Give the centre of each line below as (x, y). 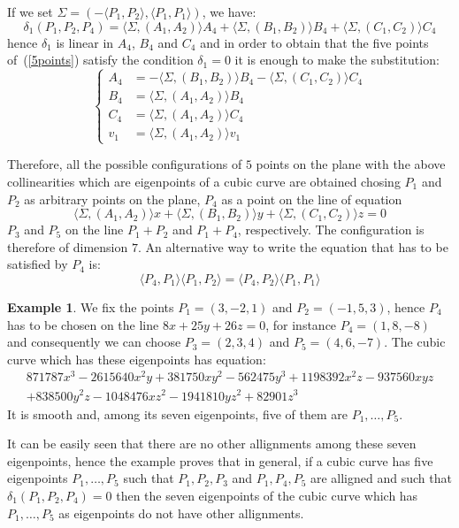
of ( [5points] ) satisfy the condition (100, 60)
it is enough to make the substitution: (337, 60)
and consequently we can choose (94, 342)
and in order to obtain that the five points (314, 42)
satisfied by (38, 264)
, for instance (301, 324)
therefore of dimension (68, 246)
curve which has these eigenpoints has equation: (137, 359)
